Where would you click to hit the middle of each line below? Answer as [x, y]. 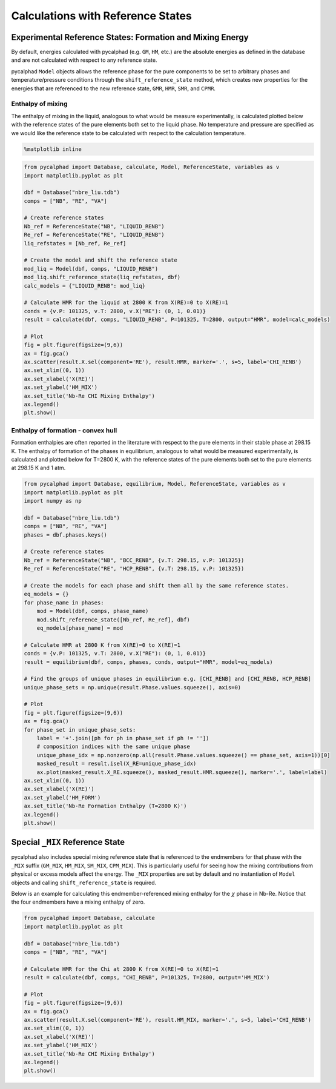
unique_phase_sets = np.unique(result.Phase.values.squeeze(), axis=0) [133, 687]
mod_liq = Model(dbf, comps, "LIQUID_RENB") [91, 269]
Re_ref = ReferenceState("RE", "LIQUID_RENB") [94, 235]
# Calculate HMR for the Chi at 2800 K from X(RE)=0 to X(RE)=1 [121, 969]
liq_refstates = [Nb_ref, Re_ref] [75, 243]
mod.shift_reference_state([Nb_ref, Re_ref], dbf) [113, 620]
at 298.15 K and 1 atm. [38, 468]
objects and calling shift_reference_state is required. [84, 882]
